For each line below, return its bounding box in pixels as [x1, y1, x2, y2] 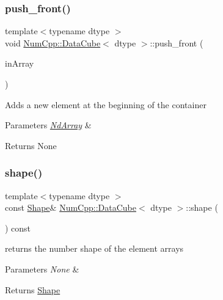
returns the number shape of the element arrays [5, 242, 184, 255]
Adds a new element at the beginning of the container [5, 98, 207, 111]
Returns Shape [5, 283, 60, 296]
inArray [5, 57, 34, 70]
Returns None [5, 139, 57, 152]
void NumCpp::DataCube [5, 36, 101, 49]
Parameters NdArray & [5, 119, 92, 131]
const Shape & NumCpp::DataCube [5, 201, 136, 214]
